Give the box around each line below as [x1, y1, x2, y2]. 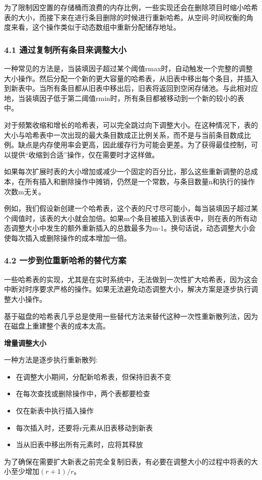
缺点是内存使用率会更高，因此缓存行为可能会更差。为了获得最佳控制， [18, 139, 251, 150]
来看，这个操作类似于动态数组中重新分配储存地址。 [11, 22, 180, 32]
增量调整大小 [4, 337, 46, 348]
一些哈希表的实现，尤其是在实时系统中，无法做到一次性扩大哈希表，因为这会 [4, 274, 258, 284]
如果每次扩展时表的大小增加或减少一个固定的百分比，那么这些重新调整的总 [4, 166, 251, 177]
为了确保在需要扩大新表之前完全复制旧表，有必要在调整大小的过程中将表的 [4, 456, 251, 466]
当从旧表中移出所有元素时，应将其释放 [16, 439, 143, 450]
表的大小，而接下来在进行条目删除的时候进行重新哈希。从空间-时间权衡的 [4, 12, 246, 22]
